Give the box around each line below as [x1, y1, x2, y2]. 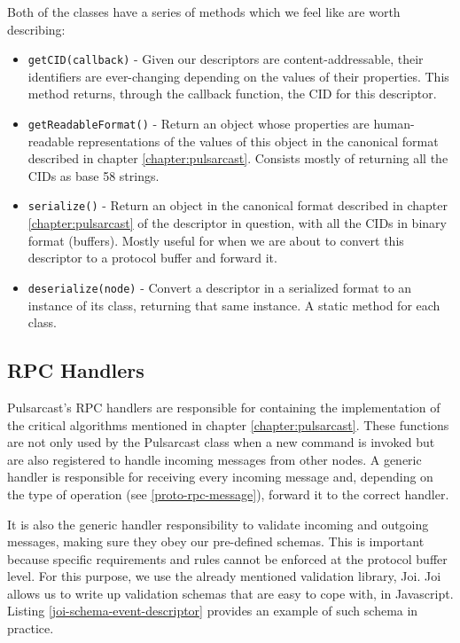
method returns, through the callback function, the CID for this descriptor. [27, 84, 437, 103]
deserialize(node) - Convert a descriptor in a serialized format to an [27, 278, 412, 296]
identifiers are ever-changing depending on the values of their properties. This [27, 67, 449, 85]
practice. [7, 619, 54, 638]
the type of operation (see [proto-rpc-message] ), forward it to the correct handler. [7, 484, 449, 503]
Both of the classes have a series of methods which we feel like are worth [7, 3, 401, 20]
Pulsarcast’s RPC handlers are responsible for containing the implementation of [7, 397, 441, 416]
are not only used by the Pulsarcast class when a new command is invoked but [7, 433, 435, 451]
